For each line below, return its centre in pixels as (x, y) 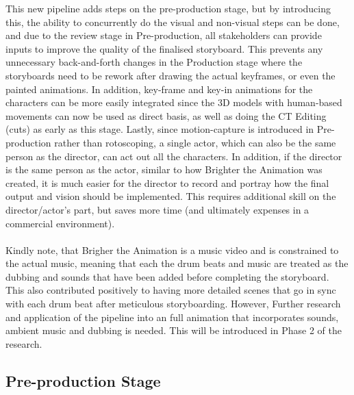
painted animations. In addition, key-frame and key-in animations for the (159, 89)
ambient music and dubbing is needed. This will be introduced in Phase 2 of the (174, 330)
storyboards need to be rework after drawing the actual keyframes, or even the (170, 75)
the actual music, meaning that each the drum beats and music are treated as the (177, 263)
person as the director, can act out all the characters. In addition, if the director (174, 156)
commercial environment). (60, 223)
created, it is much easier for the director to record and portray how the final (167, 182)
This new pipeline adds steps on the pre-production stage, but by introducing (168, 8)
